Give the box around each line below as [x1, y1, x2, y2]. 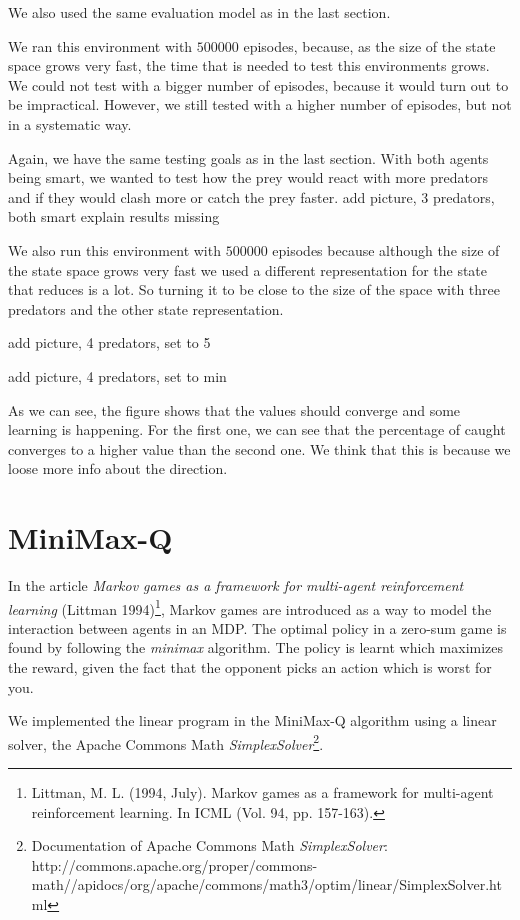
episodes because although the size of [272, 239, 500, 260]
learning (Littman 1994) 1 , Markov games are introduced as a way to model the [8, 595, 492, 619]
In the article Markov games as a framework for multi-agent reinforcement [8, 575, 464, 595]
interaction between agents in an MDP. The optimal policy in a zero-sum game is [8, 617, 507, 638]
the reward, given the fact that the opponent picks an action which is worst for [8, 657, 492, 678]
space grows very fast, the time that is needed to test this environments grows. [8, 55, 490, 76]
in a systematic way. [8, 113, 132, 134]
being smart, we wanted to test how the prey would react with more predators [8, 167, 488, 188]
